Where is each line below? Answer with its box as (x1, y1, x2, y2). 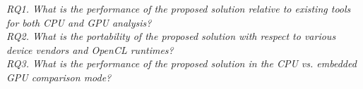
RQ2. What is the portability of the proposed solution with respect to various (6, 29, 336, 43)
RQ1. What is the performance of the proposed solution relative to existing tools (6, 1, 351, 15)
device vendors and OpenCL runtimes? (6, 42, 174, 57)
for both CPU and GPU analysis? (6, 15, 152, 29)
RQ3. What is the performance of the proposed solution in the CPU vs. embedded (6, 56, 357, 71)
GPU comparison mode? (6, 69, 112, 84)
